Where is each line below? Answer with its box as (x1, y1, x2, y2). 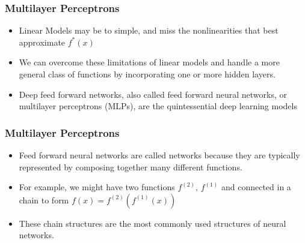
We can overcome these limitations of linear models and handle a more (19, 56, 280, 68)
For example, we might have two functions (19, 181, 175, 193)
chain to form (19, 193, 69, 206)
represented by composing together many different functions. (19, 160, 242, 173)
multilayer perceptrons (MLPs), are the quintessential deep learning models (19, 100, 297, 112)
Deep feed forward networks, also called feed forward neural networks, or (19, 88, 288, 100)
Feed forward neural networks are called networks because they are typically (19, 149, 300, 161)
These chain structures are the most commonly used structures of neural (19, 217, 286, 229)
